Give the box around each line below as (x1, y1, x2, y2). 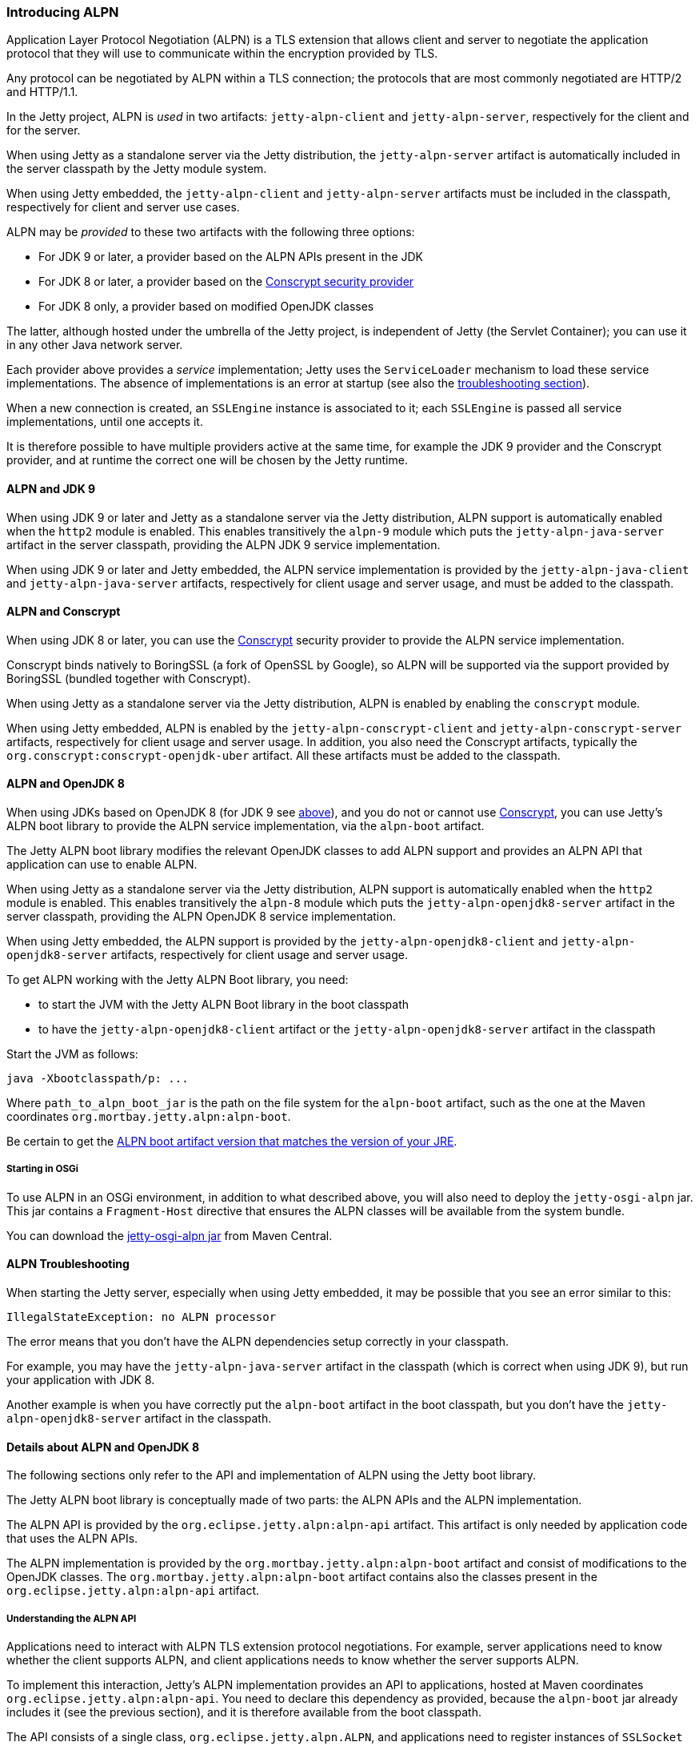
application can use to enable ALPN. (6, 857, 198, 872)
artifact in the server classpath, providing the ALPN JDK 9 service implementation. (6, 537, 441, 552)
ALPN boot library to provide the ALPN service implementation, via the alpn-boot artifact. (6, 819, 485, 833)
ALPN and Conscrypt (6, 604, 121, 619)
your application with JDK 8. (6, 1373, 155, 1387)
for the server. (6, 123, 81, 138)
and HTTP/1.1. (6, 85, 78, 99)
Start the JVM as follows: (6, 1047, 138, 1062)
